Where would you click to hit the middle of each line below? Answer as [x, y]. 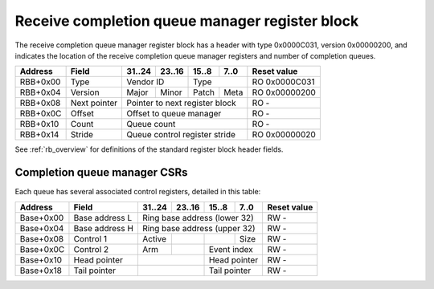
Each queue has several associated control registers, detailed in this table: [138, 192]
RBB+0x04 [40, 92]
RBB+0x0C [41, 114]
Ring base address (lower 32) [198, 218]
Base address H [104, 228]
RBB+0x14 [39, 135]
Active [154, 238]
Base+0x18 [41, 271]
